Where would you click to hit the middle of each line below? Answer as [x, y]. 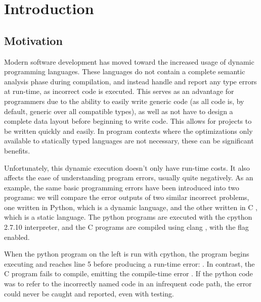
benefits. [17, 150]
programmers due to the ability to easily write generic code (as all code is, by [124, 101]
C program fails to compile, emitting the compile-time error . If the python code [128, 273]
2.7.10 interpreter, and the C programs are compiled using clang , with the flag [126, 227]
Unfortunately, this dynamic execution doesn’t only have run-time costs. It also [127, 167]
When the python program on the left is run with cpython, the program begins [127, 254]
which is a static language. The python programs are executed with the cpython [128, 217]
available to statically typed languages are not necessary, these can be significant [129, 141]
